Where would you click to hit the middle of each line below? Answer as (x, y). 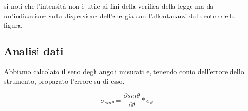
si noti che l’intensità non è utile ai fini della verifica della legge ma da (109, 6)
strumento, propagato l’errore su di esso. (64, 81)
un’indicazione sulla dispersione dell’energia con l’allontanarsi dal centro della (120, 15)
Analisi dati (34, 51)
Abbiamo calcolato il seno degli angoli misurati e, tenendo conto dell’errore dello (124, 71)
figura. (13, 25)
